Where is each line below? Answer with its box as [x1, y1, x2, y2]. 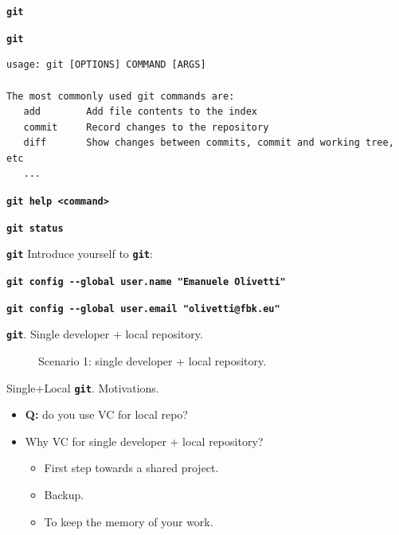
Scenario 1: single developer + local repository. [38, 353, 267, 369]
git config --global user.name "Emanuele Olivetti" [6, 276, 286, 288]
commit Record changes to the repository [23, 121, 269, 133]
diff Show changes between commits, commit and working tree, [23, 137, 394, 149]
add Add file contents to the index [23, 106, 257, 118]
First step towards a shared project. [44, 459, 219, 476]
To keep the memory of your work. [44, 513, 213, 529]
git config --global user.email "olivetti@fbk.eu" [6, 303, 280, 314]
